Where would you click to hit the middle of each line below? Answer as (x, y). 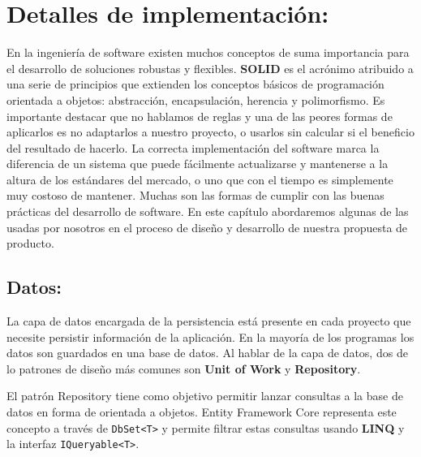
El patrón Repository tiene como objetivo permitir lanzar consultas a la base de (205, 396)
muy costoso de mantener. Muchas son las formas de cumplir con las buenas (195, 195)
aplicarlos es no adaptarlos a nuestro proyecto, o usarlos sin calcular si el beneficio (210, 132)
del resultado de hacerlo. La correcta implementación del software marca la (193, 147)
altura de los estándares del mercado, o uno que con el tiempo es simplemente (200, 179)
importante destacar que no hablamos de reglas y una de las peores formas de (200, 116)
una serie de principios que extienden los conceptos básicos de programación (195, 84)
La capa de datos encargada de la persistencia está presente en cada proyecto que (209, 321)
